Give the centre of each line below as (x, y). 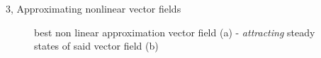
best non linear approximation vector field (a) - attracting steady (175, 32)
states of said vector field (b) (96, 46)
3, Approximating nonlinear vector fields (94, 8)
